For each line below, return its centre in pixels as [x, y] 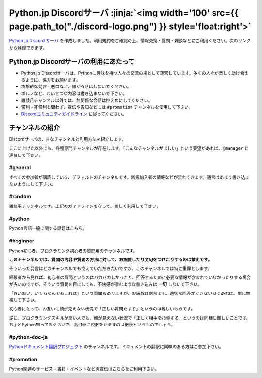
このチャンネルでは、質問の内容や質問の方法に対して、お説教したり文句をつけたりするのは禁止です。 [111, 259]
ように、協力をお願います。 [53, 80]
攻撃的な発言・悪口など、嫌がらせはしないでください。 [76, 86]
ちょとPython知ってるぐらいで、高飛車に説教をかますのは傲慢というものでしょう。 [92, 325]
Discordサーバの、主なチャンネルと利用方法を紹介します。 [67, 139]
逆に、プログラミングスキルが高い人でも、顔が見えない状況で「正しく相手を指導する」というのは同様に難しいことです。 [130, 318]
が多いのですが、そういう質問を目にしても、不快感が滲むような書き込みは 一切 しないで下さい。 [106, 284]
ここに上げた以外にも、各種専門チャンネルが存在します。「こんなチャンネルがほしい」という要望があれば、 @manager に [129, 148]
